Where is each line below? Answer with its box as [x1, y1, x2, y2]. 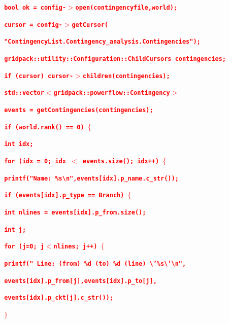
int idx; [4, 140, 34, 148]
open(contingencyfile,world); [75, 4, 177, 11]
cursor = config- [4, 21, 62, 28]
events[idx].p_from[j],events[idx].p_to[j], [4, 277, 157, 284]
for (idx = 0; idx [4, 157, 66, 165]
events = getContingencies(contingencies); [4, 106, 153, 114]
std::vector [4, 89, 44, 97]
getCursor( [72, 21, 108, 28]
